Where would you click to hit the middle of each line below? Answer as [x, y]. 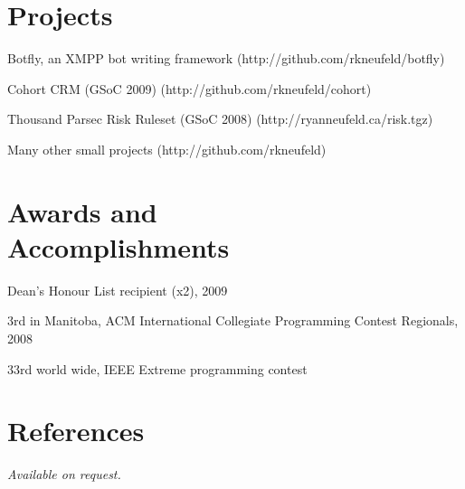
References [76, 431]
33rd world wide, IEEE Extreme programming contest [157, 368]
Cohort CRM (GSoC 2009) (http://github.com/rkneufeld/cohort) [190, 88]
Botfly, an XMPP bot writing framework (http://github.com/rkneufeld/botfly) [226, 58]
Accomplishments [119, 246]
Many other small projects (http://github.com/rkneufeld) [167, 149]
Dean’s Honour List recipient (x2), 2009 [118, 290]
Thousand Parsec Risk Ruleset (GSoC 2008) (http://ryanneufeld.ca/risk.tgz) [220, 119]
